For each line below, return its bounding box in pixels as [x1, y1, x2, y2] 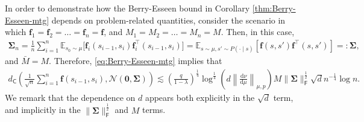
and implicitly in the [5, 103, 81, 116]
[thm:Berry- [252, 2, 296, 14]
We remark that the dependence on [5, 91, 136, 103]
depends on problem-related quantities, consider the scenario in [51, 13, 286, 26]
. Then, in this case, [221, 25, 295, 38]
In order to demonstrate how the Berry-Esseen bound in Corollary [5, 2, 250, 14]
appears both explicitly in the [145, 91, 255, 103]
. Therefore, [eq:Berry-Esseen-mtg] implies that [49, 54, 222, 66]
